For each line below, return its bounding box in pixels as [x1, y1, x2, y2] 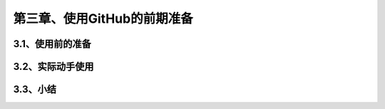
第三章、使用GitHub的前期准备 [13, 11, 193, 26]
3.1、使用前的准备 [13, 38, 92, 50]
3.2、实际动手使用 [13, 61, 94, 73]
